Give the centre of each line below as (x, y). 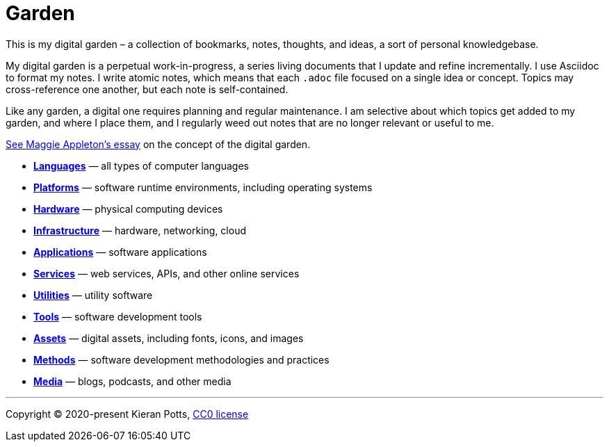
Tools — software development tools (118, 316)
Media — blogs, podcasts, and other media (132, 381)
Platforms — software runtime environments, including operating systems (203, 187)
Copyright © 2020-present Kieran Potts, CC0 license (127, 414)
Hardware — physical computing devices (128, 209)
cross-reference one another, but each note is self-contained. (147, 89)
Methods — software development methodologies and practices (181, 359)
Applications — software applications (120, 252)
